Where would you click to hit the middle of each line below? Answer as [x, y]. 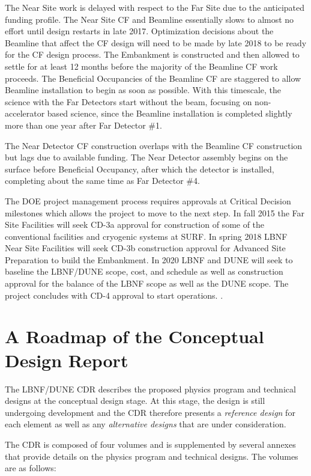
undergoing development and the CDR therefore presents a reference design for [150, 412]
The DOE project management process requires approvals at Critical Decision [148, 200]
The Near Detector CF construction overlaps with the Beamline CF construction [154, 145]
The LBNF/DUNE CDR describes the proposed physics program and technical [150, 389]
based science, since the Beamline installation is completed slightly [170, 113]
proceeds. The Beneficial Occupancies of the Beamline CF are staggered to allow [153, 78]
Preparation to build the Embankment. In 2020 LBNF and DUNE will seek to [149, 259]
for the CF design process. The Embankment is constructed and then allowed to [152, 54]
